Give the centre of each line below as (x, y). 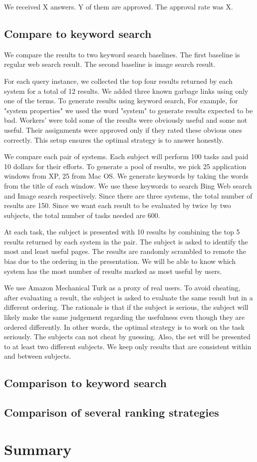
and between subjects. (38, 356)
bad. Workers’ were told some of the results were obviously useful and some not (126, 120)
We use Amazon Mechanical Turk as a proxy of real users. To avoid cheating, (122, 288)
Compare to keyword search (78, 33)
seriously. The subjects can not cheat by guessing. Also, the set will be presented (127, 337)
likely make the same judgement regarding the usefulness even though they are (125, 317)
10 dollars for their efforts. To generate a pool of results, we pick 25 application (125, 166)
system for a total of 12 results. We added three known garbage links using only (126, 91)
